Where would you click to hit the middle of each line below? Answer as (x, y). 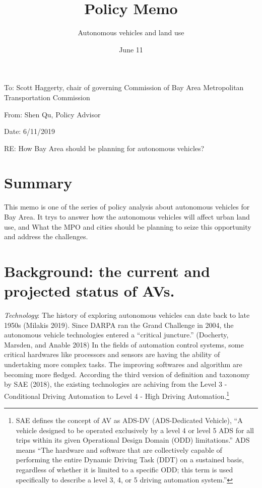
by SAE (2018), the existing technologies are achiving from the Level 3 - (116, 384)
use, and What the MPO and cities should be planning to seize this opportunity (128, 226)
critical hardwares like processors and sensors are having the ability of (112, 354)
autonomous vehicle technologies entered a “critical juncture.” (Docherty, (116, 335)
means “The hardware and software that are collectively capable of (119, 449)
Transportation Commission (47, 97)
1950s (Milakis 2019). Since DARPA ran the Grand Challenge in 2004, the (119, 325)
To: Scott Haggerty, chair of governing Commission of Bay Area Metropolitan (124, 87)
